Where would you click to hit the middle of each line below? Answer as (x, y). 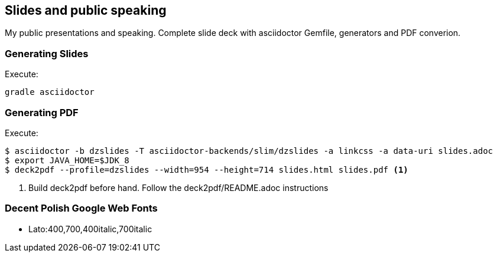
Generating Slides (47, 53)
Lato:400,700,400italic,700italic (90, 229)
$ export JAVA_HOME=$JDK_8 (67, 160)
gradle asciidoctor (50, 92)
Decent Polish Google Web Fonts (81, 208)
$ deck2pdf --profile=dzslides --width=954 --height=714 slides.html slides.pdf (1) (207, 169)
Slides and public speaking (86, 10)
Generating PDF (42, 112)
